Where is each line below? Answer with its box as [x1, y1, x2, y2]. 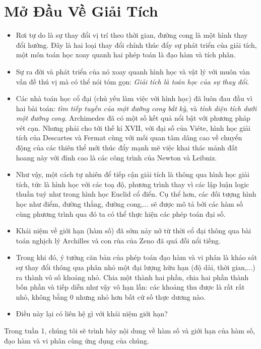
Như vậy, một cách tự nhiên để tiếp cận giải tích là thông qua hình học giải [16, 169, 249, 180]
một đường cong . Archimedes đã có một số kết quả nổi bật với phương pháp [16, 113, 250, 123]
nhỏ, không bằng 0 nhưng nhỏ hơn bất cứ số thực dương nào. [16, 291, 206, 302]
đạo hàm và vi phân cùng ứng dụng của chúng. [4, 335, 149, 345]
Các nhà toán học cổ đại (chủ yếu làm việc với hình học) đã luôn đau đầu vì [16, 93, 252, 104]
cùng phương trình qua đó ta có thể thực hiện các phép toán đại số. [16, 208, 226, 219]
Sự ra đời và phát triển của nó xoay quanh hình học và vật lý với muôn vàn [16, 66, 250, 76]
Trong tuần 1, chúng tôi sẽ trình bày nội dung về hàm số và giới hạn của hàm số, [4, 325, 255, 335]
